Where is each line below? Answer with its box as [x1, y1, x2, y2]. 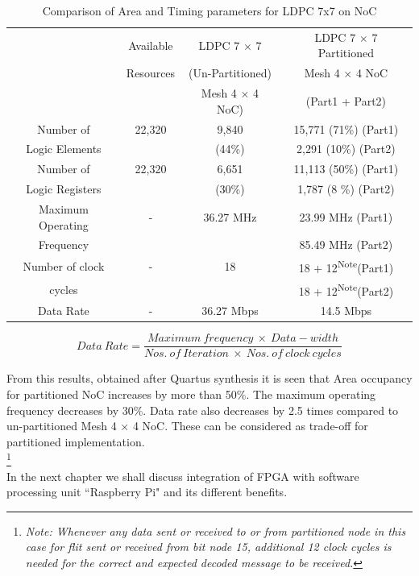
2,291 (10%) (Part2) [297, 140, 396, 157]
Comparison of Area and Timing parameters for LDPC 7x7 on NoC [42, 2, 377, 19]
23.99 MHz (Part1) [299, 208, 393, 225]
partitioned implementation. [6, 433, 145, 450]
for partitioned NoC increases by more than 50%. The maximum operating [6, 385, 376, 402]
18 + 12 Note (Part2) [298, 280, 394, 299]
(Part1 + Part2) [305, 92, 387, 109]
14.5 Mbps [320, 302, 372, 319]
